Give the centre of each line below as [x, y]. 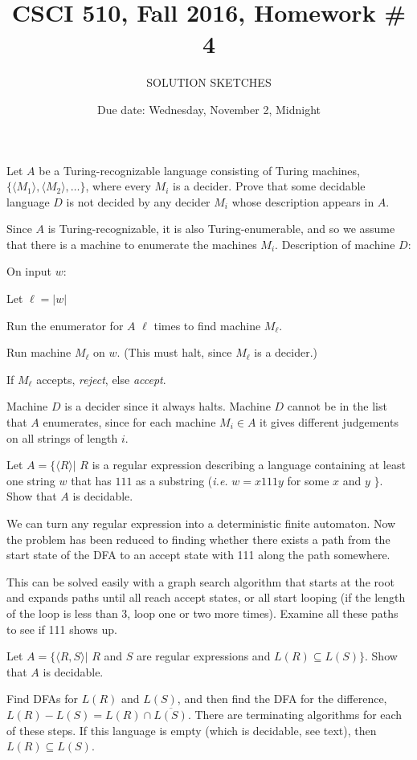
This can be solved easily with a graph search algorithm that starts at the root [200, 581]
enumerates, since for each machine [129, 422]
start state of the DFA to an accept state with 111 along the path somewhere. [198, 555]
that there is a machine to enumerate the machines [132, 244]
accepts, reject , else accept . [101, 379]
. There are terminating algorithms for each [295, 714]
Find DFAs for [42, 699]
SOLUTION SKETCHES [209, 82]
